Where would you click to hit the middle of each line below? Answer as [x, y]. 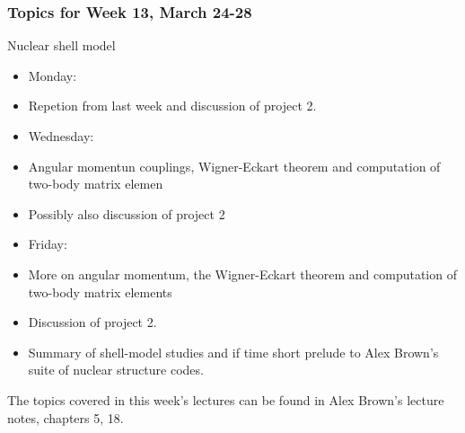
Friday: [48, 244]
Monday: [53, 75]
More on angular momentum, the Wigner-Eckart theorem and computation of [242, 274]
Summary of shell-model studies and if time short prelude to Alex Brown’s [233, 352]
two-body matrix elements [100, 292]
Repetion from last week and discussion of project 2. [172, 106]
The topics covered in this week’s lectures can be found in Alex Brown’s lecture [226, 399]
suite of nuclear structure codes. [116, 370]
